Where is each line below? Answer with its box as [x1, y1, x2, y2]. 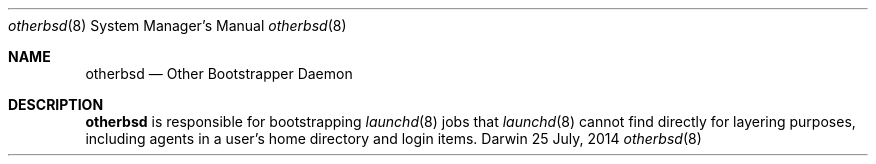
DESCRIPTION [8, 96, 104, 113]
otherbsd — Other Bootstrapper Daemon [85, 65, 353, 82]
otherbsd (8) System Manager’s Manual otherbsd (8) [8, 17, 347, 34]
